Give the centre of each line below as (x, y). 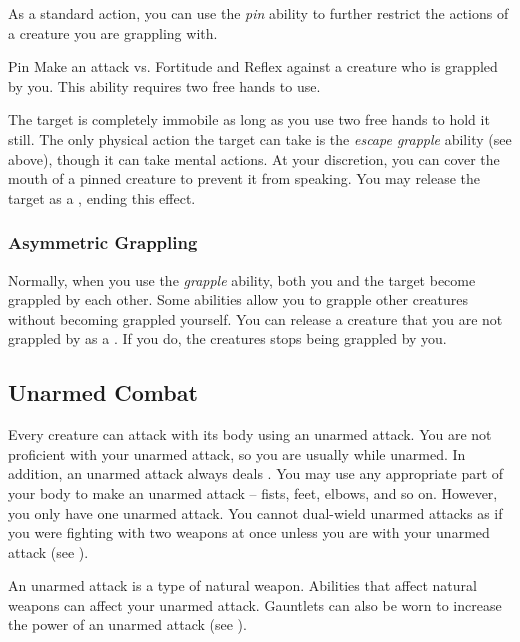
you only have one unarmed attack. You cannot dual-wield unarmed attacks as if (255, 512)
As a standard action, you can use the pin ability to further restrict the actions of (258, 13)
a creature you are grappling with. (113, 32)
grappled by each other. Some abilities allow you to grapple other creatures (238, 299)
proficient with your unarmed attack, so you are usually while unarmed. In (237, 453)
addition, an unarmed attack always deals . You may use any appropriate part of (256, 473)
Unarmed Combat (103, 392)
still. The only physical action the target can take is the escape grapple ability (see (260, 138)
